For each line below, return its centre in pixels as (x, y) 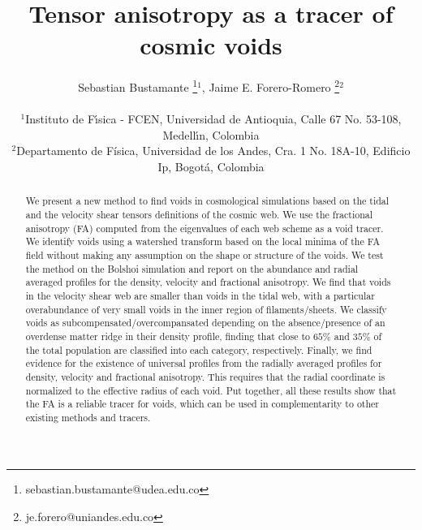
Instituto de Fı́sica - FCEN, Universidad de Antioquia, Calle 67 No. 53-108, (213, 119)
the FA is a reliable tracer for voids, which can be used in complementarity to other (202, 404)
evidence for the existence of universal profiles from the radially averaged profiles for (204, 363)
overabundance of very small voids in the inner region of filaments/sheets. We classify (206, 309)
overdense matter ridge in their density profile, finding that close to (168, 336)
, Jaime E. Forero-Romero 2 (271, 86)
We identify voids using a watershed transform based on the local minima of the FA (203, 241)
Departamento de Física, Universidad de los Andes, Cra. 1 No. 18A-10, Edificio (213, 151)
